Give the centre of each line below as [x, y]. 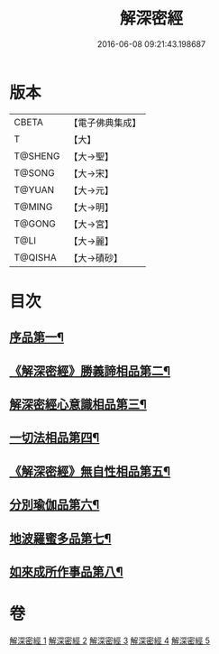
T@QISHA [35, 257]
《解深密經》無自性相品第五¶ [90, 471]
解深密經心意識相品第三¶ [78, 405]
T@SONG [35, 172]
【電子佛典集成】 [105, 123]
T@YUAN [34, 189]
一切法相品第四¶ [55, 438]
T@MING [33, 207]
